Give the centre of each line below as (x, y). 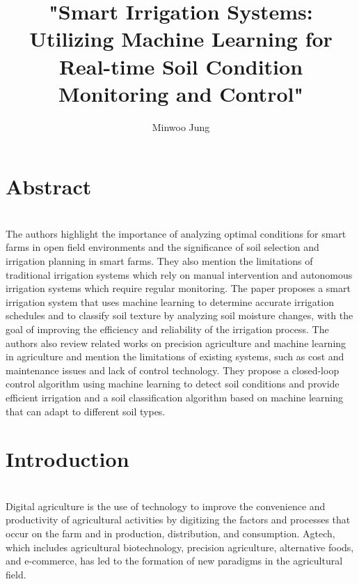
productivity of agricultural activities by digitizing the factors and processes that (178, 520)
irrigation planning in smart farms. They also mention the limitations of (159, 261)
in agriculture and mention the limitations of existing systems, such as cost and (175, 356)
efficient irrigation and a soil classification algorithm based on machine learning (175, 397)
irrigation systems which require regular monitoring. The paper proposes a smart (178, 288)
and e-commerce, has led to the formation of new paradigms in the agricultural (174, 561)
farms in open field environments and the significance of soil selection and (162, 247)
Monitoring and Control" (181, 93)
